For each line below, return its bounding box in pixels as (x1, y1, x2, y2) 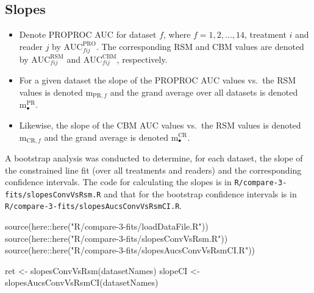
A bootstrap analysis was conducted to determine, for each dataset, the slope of (5, 151, 303, 164)
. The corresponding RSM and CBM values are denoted (96, 40, 304, 52)
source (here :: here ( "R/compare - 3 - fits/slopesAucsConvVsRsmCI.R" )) (5, 244, 255, 256)
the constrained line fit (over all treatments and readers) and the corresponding (5, 163, 302, 176)
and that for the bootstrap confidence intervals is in (104, 187, 297, 200)
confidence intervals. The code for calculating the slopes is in (5, 175, 232, 188)
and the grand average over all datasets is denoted (110, 85, 298, 98)
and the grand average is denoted (44, 130, 168, 143)
